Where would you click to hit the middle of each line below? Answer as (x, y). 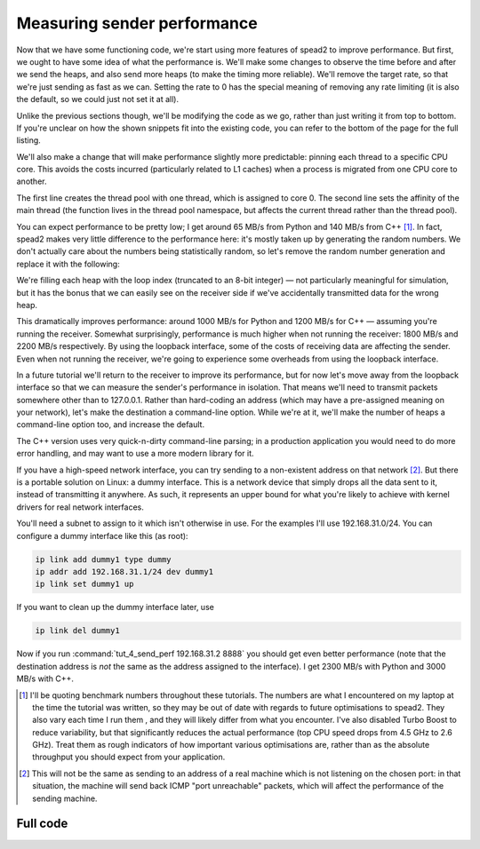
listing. (29, 140)
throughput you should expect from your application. (129, 757)
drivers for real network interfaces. (80, 507)
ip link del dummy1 (77, 631)
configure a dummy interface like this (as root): (102, 536)
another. (32, 181)
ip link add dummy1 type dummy (104, 559)
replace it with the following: (68, 264)
